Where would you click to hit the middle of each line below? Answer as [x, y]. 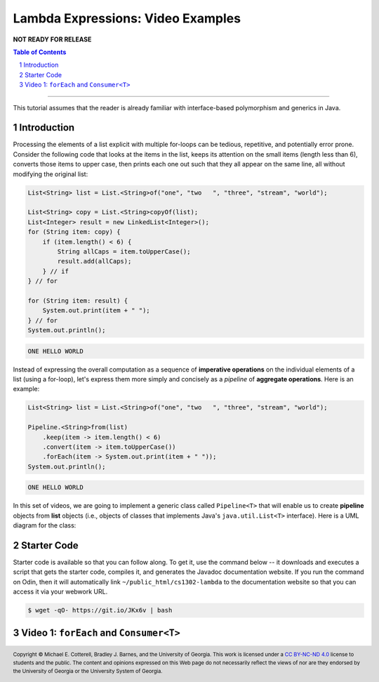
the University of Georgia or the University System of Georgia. [88, 671]
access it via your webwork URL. [60, 592]
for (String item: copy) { [74, 232]
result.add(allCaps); [94, 261]
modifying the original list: [51, 174]
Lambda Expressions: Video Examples [127, 18]
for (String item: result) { [78, 301]
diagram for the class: [45, 525]
